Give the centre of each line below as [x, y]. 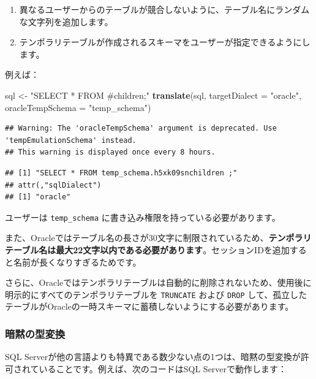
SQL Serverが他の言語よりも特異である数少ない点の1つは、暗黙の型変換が [153, 357]
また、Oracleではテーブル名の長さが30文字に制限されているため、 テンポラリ [158, 238]
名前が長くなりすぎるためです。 [77, 262]
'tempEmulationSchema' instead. [71, 140]
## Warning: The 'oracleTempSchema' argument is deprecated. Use [141, 128]
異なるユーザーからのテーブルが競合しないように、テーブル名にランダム [164, 9]
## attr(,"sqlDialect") [53, 185]
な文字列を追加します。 [66, 21]
